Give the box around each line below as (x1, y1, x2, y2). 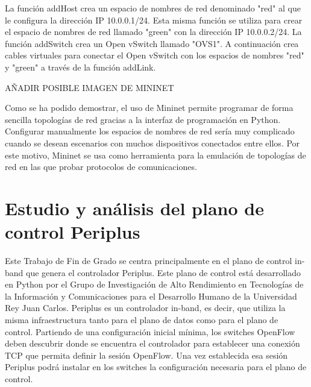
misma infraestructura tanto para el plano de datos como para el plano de (5, 313, 278, 326)
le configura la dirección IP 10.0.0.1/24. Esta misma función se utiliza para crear (5, 13, 303, 26)
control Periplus (5, 219, 140, 244)
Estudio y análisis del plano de (5, 195, 264, 220)
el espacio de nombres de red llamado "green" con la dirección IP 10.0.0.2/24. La (5, 25, 302, 38)
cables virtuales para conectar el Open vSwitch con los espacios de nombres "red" (5, 49, 304, 61)
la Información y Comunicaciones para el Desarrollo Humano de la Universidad (5, 289, 297, 302)
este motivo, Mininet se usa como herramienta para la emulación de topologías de (5, 148, 306, 161)
